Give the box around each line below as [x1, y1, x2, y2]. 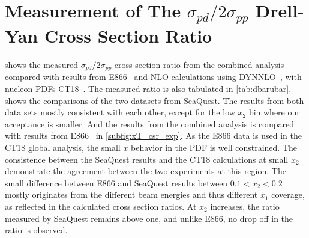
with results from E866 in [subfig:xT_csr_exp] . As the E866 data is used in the [5, 129, 302, 142]
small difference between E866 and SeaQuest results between [5, 176, 228, 189]
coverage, [271, 188, 305, 201]
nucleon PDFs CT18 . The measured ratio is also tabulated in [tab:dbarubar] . [5, 82, 292, 95]
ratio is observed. [5, 224, 68, 236]
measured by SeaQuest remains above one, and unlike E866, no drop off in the [5, 212, 293, 224]
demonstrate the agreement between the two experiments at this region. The [5, 165, 286, 177]
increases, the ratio [210, 200, 280, 213]
